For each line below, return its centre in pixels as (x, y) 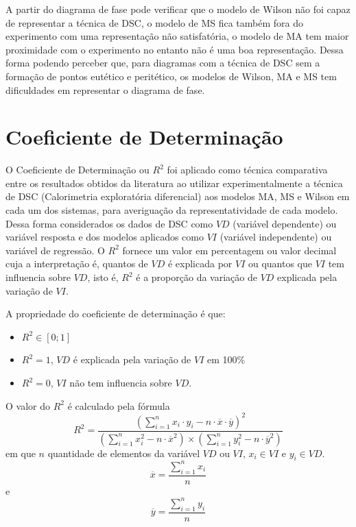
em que (21, 453)
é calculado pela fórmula (119, 405)
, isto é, (103, 277)
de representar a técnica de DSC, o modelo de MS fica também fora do (154, 22)
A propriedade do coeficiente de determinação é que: (116, 314)
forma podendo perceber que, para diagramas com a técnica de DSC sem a (163, 63)
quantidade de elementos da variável (124, 453)
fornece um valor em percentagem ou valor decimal (229, 250)
